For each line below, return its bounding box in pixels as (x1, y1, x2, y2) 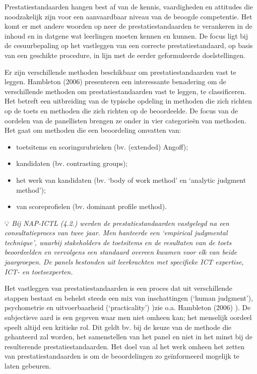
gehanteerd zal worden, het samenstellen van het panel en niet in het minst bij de (4, 331, 253, 342)
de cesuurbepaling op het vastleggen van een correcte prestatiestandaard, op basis (4, 40, 253, 51)
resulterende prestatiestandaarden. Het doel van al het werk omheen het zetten (4, 341, 245, 351)
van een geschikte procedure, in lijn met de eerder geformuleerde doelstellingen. (4, 50, 246, 60)
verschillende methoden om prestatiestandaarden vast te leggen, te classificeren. (4, 86, 247, 96)
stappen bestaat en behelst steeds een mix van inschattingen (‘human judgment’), (4, 292, 253, 303)
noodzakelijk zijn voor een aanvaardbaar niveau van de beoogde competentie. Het (4, 11, 253, 21)
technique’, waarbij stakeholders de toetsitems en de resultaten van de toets (4, 237, 232, 247)
